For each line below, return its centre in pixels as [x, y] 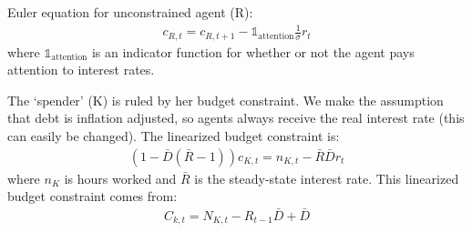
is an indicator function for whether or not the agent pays [253, 51]
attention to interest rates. [81, 70]
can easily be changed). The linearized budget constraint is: [174, 135]
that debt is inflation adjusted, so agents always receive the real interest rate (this [236, 118]
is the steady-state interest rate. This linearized [327, 178]
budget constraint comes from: [92, 196]
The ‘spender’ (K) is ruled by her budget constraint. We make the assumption [226, 100]
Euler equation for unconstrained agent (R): [130, 12]
